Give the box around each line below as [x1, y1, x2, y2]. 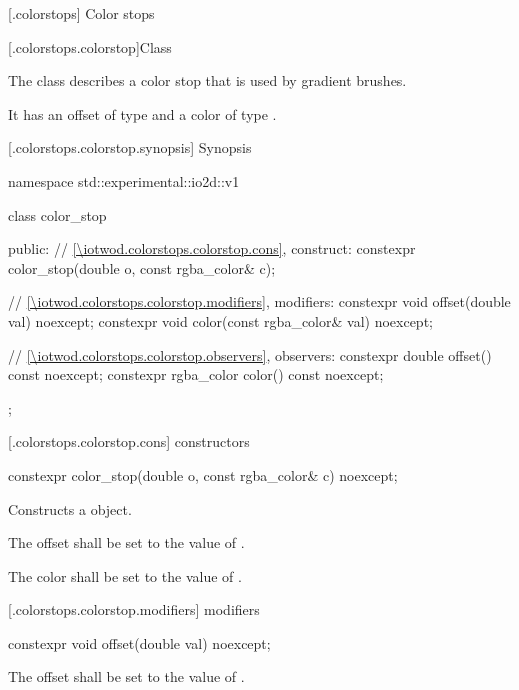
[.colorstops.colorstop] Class [8, 36, 172, 57]
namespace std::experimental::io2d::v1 [8, 170, 240, 191]
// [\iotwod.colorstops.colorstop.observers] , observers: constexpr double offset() [8, 344, 492, 365]
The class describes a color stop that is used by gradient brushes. [8, 70, 407, 91]
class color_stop [8, 204, 107, 225]
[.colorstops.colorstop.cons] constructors [8, 431, 250, 452]
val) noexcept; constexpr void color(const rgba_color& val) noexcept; [8, 310, 433, 331]
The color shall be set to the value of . [8, 565, 242, 586]
